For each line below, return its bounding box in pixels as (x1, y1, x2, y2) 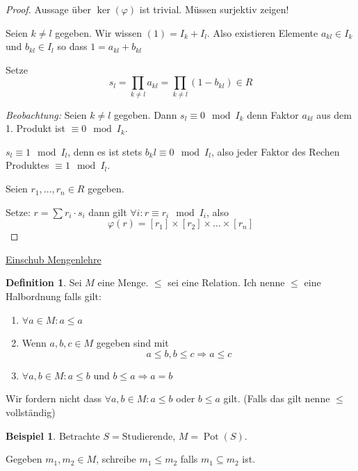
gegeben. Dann (114, 107, 177, 122)
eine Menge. (97, 275, 149, 290)
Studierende (122, 431, 173, 442)
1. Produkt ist (6, 121, 65, 135)
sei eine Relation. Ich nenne (168, 275, 285, 290)
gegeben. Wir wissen (55, 25, 142, 40)
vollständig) (6, 405, 56, 420)
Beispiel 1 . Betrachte (6, 428, 100, 443)
